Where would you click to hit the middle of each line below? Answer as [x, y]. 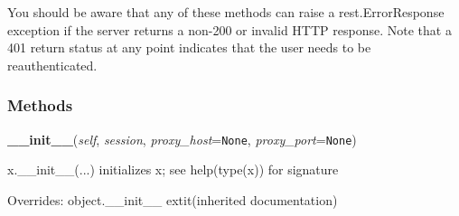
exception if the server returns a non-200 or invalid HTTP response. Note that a [229, 29]
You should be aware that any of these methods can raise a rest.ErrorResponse [226, 12]
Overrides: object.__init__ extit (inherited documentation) [173, 199]
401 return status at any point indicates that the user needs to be [189, 47]
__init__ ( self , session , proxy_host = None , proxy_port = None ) [182, 139]
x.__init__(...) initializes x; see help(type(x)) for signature [173, 169]
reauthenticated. [52, 65]
